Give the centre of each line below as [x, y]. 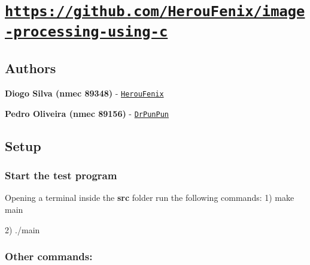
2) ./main [22, 229]
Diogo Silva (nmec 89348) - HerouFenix [84, 93]
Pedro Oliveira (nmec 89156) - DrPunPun [87, 113]
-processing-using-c [86, 31]
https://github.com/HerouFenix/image [155, 12]
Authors [31, 68]
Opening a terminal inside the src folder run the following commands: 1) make [150, 198]
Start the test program [61, 175]
